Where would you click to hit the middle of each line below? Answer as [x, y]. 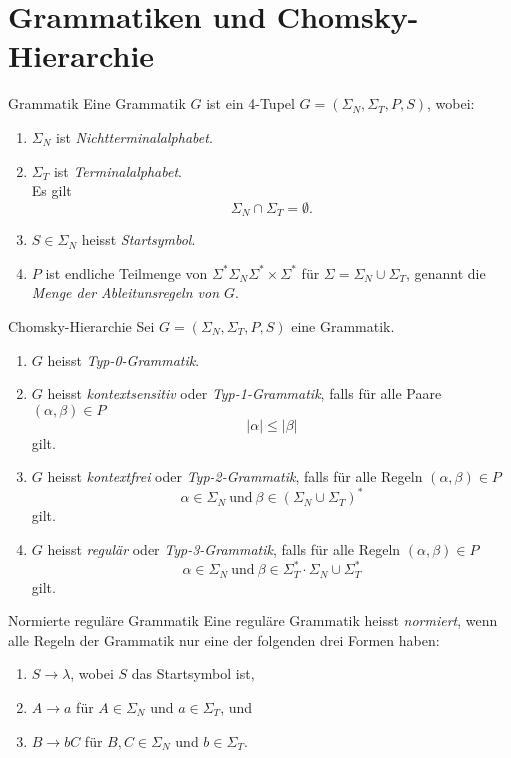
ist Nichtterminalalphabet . [134, 136]
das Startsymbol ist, [193, 673]
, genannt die [445, 272]
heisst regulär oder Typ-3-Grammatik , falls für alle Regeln [224, 548]
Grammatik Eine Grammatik [97, 103]
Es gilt [51, 190]
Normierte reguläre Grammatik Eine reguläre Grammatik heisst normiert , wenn [253, 620]
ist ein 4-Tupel [250, 103]
